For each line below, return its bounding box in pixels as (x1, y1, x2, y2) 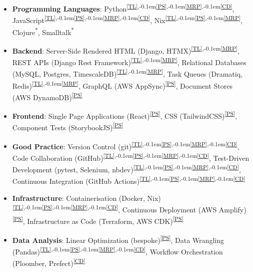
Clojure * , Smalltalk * (12, 25, 74, 37)
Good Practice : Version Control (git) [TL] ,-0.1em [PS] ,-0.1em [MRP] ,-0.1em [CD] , (12, 139, 239, 151)
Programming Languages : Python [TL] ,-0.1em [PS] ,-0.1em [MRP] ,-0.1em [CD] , (12, 2, 234, 14)
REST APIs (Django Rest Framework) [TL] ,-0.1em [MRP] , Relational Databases (12, 56, 246, 67)
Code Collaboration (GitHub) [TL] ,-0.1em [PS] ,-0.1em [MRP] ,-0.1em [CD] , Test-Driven (12, 151, 249, 163)
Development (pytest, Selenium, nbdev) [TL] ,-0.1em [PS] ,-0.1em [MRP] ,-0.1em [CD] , (12, 163, 241, 174)
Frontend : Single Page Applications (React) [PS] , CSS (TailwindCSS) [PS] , (12, 109, 237, 121)
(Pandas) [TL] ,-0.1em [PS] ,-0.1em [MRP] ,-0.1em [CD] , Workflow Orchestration (12, 244, 223, 256)
